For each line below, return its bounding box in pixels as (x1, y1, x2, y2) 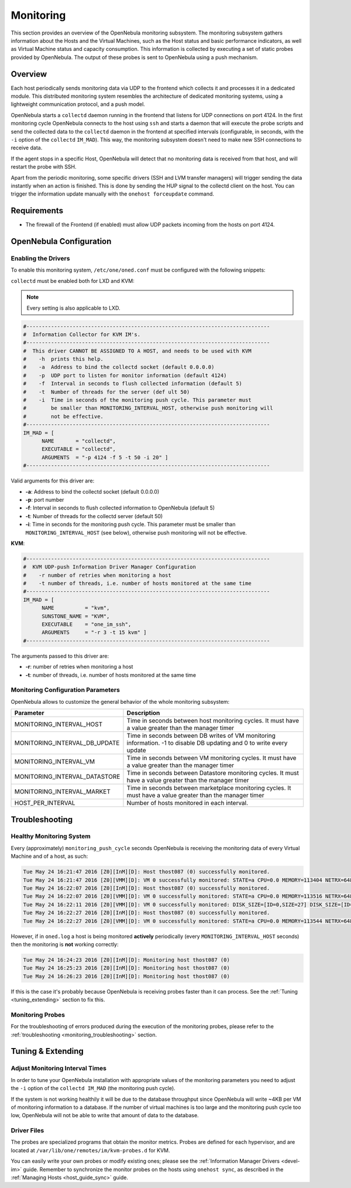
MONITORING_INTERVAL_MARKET (14, 788, 111, 796)
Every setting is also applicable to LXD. (26, 304, 121, 311)
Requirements (11, 206, 64, 216)
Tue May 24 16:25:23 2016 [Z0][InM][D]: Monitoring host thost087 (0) (23, 965, 230, 971)
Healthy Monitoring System (11, 832, 91, 840)
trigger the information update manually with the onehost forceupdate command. (11, 190, 215, 197)
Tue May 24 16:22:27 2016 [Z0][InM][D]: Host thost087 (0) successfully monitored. (23, 909, 270, 916)
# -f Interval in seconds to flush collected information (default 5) (23, 381, 243, 387)
